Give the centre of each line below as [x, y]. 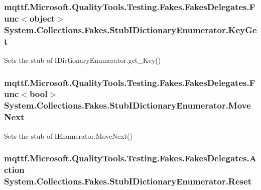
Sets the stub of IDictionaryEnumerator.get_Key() [83, 60]
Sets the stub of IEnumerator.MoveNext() [68, 135]
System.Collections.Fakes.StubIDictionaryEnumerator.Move [127, 105]
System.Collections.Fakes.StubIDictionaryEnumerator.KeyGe [130, 29]
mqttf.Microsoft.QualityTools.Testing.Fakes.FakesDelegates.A [130, 158]
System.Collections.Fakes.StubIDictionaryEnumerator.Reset [128, 181]
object [42, 18]
